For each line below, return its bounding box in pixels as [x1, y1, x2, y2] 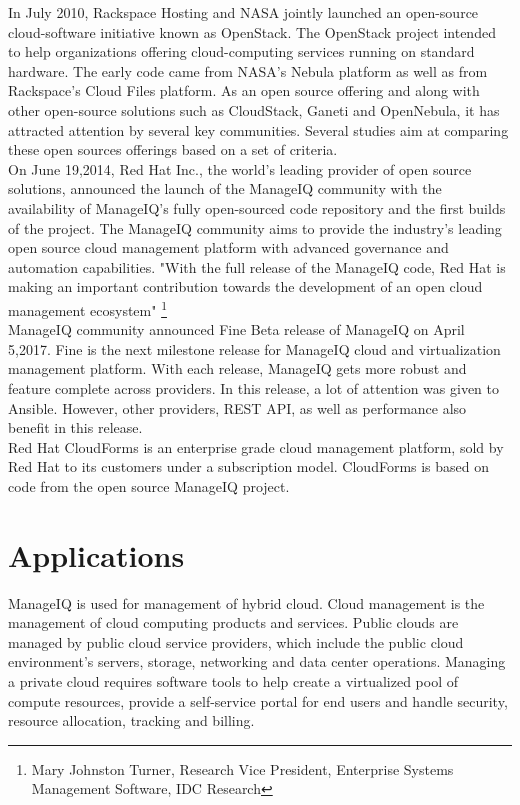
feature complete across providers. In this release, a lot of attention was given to [8, 377, 499, 398]
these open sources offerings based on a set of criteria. [8, 139, 338, 160]
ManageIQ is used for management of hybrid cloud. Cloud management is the [8, 592, 485, 613]
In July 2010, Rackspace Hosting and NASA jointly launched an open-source [8, 2, 479, 22]
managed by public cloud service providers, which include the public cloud [8, 631, 464, 652]
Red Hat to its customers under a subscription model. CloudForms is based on [8, 456, 490, 477]
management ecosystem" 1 [8, 296, 167, 320]
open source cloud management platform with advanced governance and [8, 237, 449, 258]
